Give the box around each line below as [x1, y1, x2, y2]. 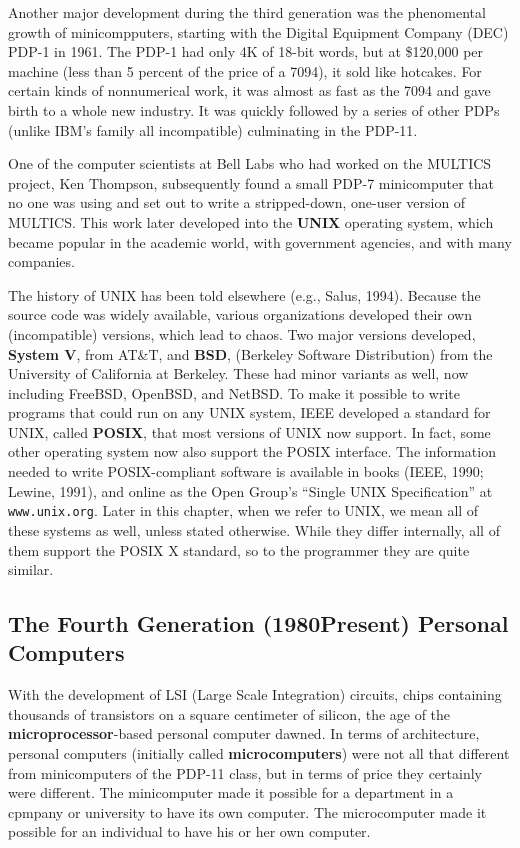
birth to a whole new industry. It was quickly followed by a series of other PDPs [8, 99, 500, 120]
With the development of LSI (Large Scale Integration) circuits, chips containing [8, 684, 502, 705]
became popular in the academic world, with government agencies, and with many [8, 231, 512, 252]
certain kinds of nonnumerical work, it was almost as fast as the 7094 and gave [8, 80, 491, 101]
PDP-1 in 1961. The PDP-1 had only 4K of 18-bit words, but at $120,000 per [8, 41, 484, 62]
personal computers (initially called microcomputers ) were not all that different [8, 743, 510, 764]
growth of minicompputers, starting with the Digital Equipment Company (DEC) [8, 21, 509, 42]
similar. [8, 559, 54, 580]
